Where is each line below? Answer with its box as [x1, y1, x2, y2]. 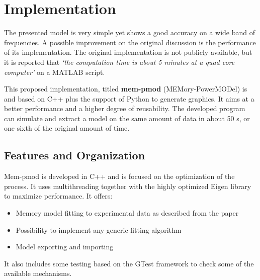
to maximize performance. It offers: [4, 191, 113, 201]
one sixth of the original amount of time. [4, 123, 130, 133]
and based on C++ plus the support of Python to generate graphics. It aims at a [4, 93, 254, 104]
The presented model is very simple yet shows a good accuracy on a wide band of [4, 27, 255, 38]
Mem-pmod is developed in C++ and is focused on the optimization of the [4, 171, 235, 181]
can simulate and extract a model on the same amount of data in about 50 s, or [4, 113, 250, 123]
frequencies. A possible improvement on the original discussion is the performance [4, 37, 256, 47]
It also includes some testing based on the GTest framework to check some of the [4, 258, 254, 268]
